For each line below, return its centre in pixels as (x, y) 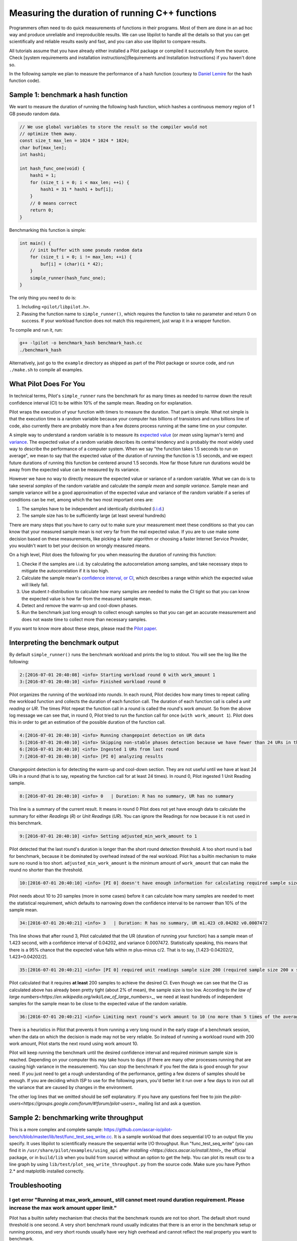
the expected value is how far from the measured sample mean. (87, 599)
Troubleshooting (35, 1186)
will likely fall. (35, 585)
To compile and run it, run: (36, 330)
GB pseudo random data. (35, 114)
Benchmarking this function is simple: (48, 230)
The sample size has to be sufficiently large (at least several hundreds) (94, 516)
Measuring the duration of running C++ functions (113, 13)
